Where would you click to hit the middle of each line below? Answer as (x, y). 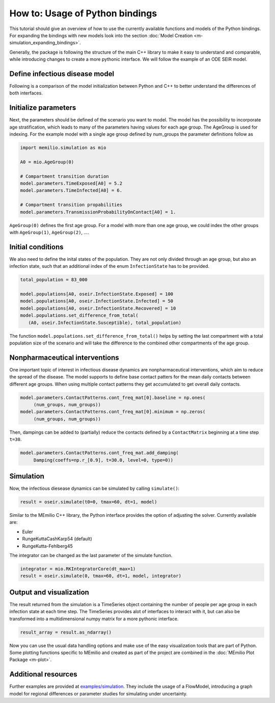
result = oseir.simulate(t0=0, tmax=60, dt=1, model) (89, 502)
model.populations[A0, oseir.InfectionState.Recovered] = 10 (98, 308)
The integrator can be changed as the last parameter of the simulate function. (91, 555)
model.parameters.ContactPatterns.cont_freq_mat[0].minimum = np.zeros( (113, 412)
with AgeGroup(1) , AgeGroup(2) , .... (49, 232)
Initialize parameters (43, 108)
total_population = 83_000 (54, 280)
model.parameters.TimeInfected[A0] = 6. (71, 191)
